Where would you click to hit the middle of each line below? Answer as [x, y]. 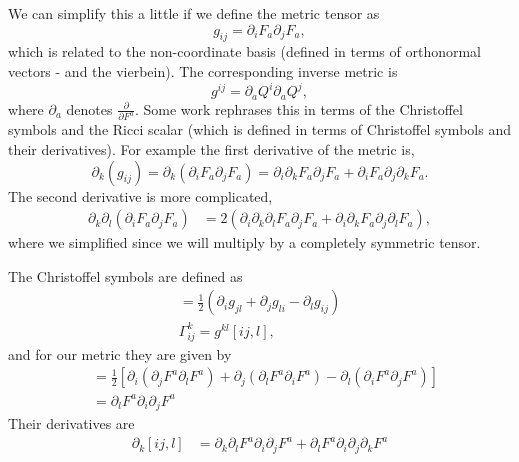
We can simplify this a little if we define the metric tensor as [194, 13]
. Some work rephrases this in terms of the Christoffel [298, 108]
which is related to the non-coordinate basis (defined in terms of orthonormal [245, 51]
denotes [89, 108]
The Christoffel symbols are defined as [125, 275]
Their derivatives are [71, 423]
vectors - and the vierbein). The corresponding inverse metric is [203, 70]
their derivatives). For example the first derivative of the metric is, [211, 149]
